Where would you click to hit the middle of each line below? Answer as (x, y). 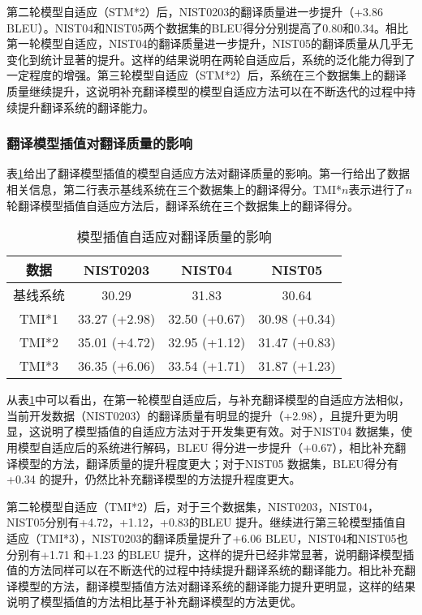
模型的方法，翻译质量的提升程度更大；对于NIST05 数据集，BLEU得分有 (208, 463)
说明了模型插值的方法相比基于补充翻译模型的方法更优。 (154, 602)
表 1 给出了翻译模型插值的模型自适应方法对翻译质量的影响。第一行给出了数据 (208, 173)
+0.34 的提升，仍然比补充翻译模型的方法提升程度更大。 (154, 479)
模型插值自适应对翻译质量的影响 (174, 237)
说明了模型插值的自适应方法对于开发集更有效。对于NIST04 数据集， (221, 431)
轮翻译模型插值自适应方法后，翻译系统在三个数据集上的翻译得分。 (183, 205)
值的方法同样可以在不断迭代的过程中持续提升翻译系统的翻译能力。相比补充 (205, 570)
